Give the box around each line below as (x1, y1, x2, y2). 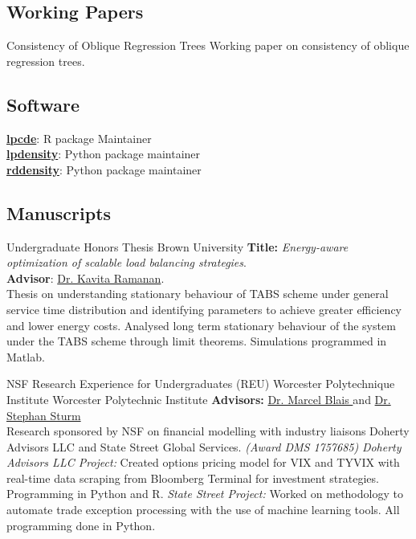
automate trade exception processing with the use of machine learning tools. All (6, 501, 400, 518)
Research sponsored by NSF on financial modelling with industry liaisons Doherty (6, 423, 410, 439)
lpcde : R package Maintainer (6, 129, 152, 146)
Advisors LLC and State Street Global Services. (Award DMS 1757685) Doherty (6, 438, 402, 455)
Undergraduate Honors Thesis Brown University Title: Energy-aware (6, 238, 349, 255)
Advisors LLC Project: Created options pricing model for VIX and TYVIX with (6, 454, 400, 471)
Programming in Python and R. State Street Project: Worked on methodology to (6, 485, 403, 502)
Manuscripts (6, 200, 112, 225)
